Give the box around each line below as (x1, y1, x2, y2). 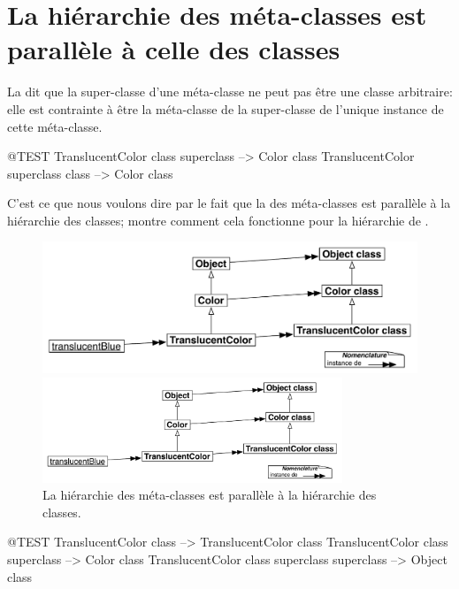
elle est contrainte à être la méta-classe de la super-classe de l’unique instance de (7, 99, 444, 118)
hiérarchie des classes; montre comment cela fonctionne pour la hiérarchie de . (7, 210, 429, 229)
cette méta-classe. (7, 117, 103, 135)
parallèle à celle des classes (7, 31, 340, 67)
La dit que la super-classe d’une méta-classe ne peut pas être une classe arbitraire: (7, 82, 453, 101)
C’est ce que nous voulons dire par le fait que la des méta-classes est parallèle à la (7, 194, 451, 212)
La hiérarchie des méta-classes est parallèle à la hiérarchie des (42, 486, 377, 504)
